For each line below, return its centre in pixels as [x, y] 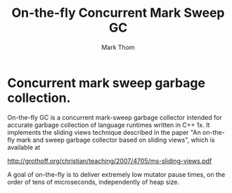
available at [24, 147]
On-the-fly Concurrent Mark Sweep [118, 13]
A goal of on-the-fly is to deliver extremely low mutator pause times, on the [116, 174]
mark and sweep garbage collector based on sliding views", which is [116, 140]
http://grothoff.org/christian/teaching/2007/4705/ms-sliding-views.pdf [110, 161]
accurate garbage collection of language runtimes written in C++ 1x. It [109, 125]
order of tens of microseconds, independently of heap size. [94, 182]
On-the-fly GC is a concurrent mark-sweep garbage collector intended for [115, 117]
